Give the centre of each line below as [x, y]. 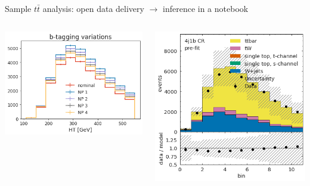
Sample [18, 8]
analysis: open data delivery [93, 8]
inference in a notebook [206, 8]
